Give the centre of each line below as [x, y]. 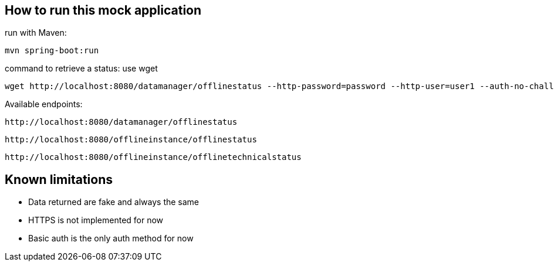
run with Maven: [36, 33]
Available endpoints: [44, 104]
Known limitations [59, 179]
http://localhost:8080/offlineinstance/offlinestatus [131, 140]
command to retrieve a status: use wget [81, 69]
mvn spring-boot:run [52, 51]
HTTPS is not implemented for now [96, 220]
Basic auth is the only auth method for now [111, 238]
